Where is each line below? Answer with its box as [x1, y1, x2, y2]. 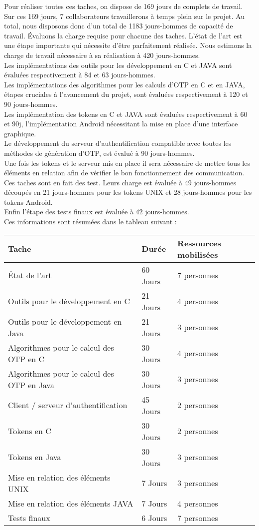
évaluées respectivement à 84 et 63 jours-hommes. [4, 69, 155, 80]
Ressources [177, 237, 221, 249]
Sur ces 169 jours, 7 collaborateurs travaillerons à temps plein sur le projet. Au [4, 10, 245, 21]
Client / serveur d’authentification [8, 399, 128, 411]
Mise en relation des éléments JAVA [8, 497, 133, 509]
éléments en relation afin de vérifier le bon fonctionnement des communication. [4, 167, 245, 178]
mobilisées [177, 248, 218, 260]
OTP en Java [8, 379, 54, 391]
